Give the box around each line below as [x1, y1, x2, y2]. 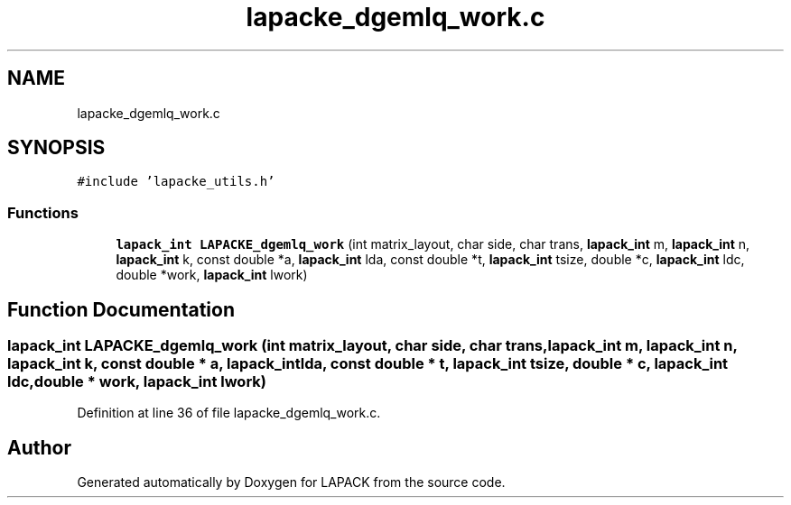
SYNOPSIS [7, 136, 106, 160]
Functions [7, 203, 79, 222]
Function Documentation [7, 298, 235, 321]
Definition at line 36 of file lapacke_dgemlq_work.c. [77, 405, 381, 421]
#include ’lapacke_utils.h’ [77, 174, 275, 189]
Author [7, 436, 71, 459]
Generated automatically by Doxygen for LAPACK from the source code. [77, 474, 506, 491]
